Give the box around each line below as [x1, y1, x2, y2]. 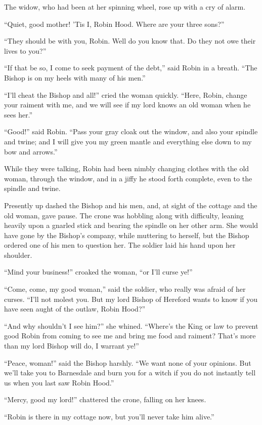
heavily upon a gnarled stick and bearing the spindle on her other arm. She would [4, 220, 258, 230]
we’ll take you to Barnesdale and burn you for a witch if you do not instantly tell [4, 367, 256, 378]
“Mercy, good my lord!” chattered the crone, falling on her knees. [4, 394, 206, 405]
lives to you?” [4, 45, 47, 56]
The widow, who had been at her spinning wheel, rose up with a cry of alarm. [4, 2, 246, 12]
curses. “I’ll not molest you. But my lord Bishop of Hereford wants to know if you [4, 293, 258, 304]
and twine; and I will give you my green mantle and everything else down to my [4, 136, 252, 146]
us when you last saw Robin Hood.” [4, 377, 114, 388]
